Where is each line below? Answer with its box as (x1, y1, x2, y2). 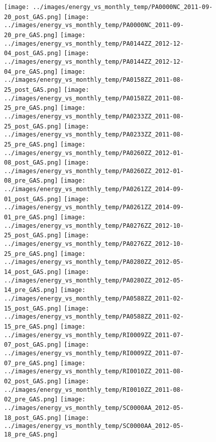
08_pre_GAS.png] (4, 177, 58, 185)
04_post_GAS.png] (4, 50, 62, 57)
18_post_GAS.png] (4, 414, 62, 421)
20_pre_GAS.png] (4, 31, 58, 39)
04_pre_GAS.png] (4, 68, 58, 75)
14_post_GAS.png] (4, 268, 62, 276)
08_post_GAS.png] (4, 159, 62, 167)
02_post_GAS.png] (4, 377, 62, 385)
